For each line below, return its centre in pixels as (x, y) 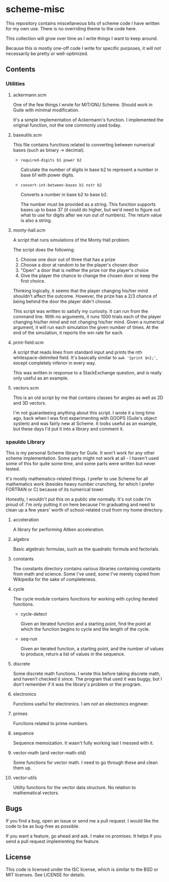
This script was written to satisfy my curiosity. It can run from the (80, 311)
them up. (22, 767)
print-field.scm (28, 342)
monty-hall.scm (29, 230)
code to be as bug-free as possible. (43, 826)
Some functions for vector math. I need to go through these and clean (85, 762)
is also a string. (36, 220)
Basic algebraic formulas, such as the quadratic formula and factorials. (86, 549)
